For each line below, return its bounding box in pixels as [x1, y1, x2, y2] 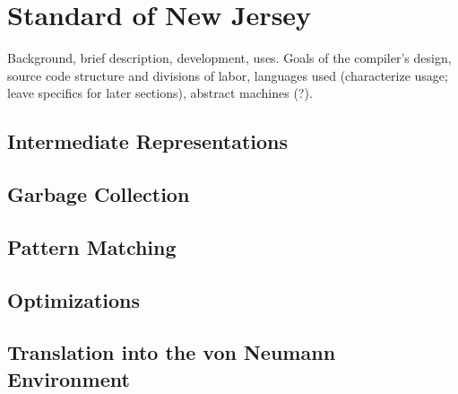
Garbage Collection [7, 180, 190, 208]
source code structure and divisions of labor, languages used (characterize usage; [7, 66, 448, 84]
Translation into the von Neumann [7, 338, 336, 366]
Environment [7, 364, 130, 392]
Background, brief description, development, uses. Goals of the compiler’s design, [7, 48, 452, 67]
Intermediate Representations [7, 127, 289, 155]
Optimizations [7, 285, 141, 313]
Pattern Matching [7, 232, 177, 260]
